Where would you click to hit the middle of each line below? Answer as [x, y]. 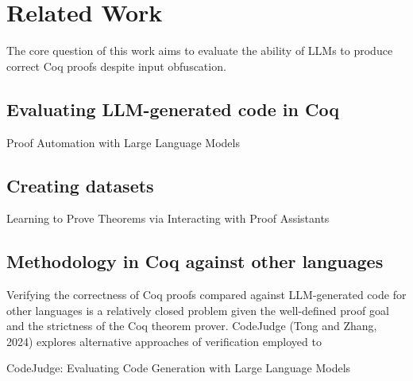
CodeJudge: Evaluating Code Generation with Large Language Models [179, 368]
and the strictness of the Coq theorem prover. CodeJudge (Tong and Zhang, [192, 326]
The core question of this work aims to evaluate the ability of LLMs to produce [200, 51]
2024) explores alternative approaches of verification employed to [164, 341]
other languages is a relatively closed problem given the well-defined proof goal [198, 310]
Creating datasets [80, 185]
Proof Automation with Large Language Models [123, 142]
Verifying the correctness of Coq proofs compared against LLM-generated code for [206, 295]
